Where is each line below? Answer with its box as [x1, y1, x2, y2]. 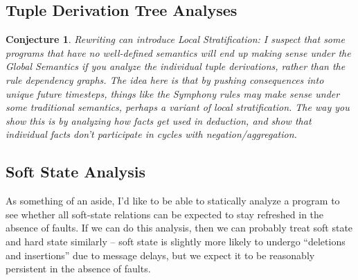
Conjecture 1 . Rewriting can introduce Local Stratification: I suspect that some [6, 32, 345, 46]
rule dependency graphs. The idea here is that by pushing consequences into [6, 72, 324, 87]
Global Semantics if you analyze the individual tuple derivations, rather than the [6, 59, 346, 73]
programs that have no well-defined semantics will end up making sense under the [6, 45, 351, 60]
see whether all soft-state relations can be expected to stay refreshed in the [6, 207, 324, 221]
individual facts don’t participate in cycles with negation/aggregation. [6, 127, 297, 141]
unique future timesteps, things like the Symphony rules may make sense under [6, 86, 340, 100]
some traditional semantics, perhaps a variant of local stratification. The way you [6, 100, 350, 114]
